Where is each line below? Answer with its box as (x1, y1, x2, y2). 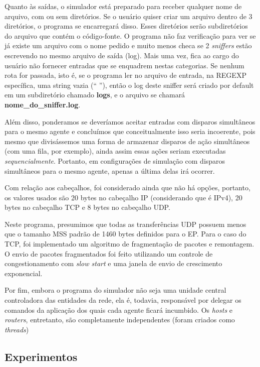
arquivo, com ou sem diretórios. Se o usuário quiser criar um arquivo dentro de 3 (5, 11, 252, 21)
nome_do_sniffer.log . (5, 99, 81, 109)
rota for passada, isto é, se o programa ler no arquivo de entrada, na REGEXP (5, 70, 246, 80)
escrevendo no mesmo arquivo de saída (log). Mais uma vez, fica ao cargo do (5, 50, 239, 60)
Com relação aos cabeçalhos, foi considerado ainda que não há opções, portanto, (5, 182, 250, 193)
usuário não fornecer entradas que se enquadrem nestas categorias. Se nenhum (5, 60, 244, 70)
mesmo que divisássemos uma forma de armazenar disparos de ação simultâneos (5, 136, 250, 146)
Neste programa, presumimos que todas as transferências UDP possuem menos (5, 218, 246, 229)
